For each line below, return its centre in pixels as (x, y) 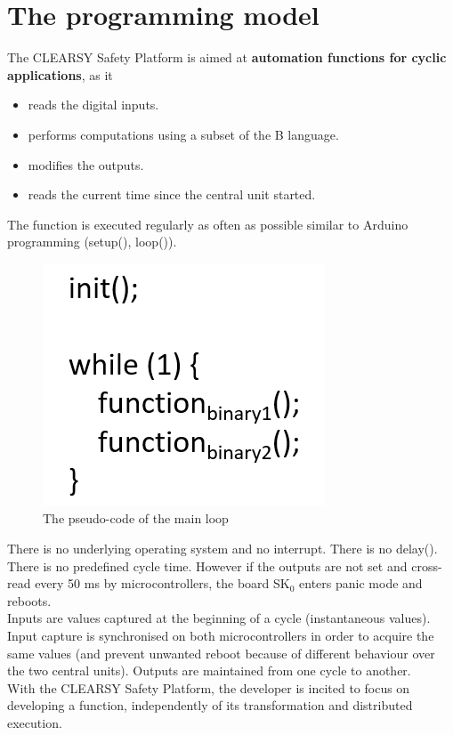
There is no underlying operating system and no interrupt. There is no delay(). (222, 549)
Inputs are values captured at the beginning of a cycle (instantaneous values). (219, 618)
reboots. (29, 600)
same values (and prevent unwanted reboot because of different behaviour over (221, 653)
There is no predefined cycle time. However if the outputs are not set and (207, 565)
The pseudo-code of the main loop (136, 518)
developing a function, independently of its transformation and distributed (210, 705)
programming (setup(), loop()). (92, 242)
